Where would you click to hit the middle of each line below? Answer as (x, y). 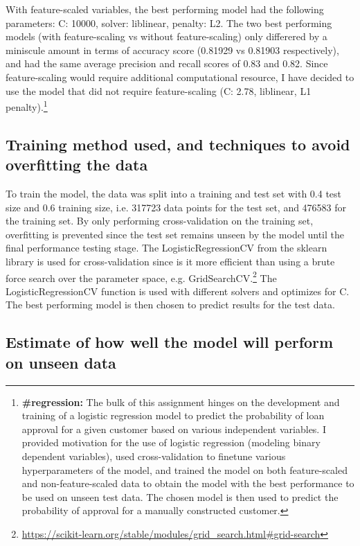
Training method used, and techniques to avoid (178, 144)
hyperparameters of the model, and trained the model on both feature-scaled (184, 469)
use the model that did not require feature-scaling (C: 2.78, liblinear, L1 (159, 90)
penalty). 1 (27, 106)
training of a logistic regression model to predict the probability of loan (173, 415)
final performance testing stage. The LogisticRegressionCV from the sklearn (166, 248)
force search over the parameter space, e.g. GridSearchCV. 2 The (141, 276)
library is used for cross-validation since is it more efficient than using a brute (170, 261)
